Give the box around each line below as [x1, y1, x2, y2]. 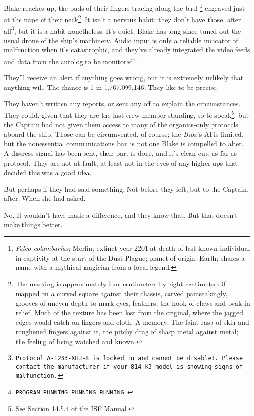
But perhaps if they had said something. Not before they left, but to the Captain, [4, 183, 249, 194]
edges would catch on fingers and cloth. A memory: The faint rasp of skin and [15, 317, 249, 327]
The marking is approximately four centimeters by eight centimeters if [15, 278, 226, 288]
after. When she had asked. [4, 193, 85, 203]
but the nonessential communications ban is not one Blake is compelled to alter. [4, 138, 244, 149]
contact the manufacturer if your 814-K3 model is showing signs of [15, 363, 243, 370]
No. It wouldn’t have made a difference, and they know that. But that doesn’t [4, 209, 238, 219]
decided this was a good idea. [4, 167, 92, 177]
